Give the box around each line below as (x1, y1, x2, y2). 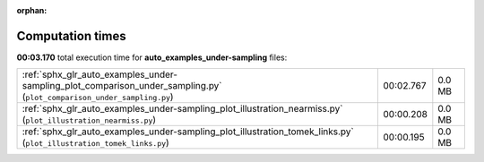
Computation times (16, 28, 126, 44)
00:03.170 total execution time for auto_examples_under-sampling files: (16, 52, 288, 63)
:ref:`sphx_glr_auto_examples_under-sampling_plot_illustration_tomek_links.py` (22, 125, 354, 138)
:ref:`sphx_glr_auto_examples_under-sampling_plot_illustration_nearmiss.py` (22, 103, 343, 115)
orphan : (16, 5, 48, 15)
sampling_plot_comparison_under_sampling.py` (22, 80, 223, 92)
